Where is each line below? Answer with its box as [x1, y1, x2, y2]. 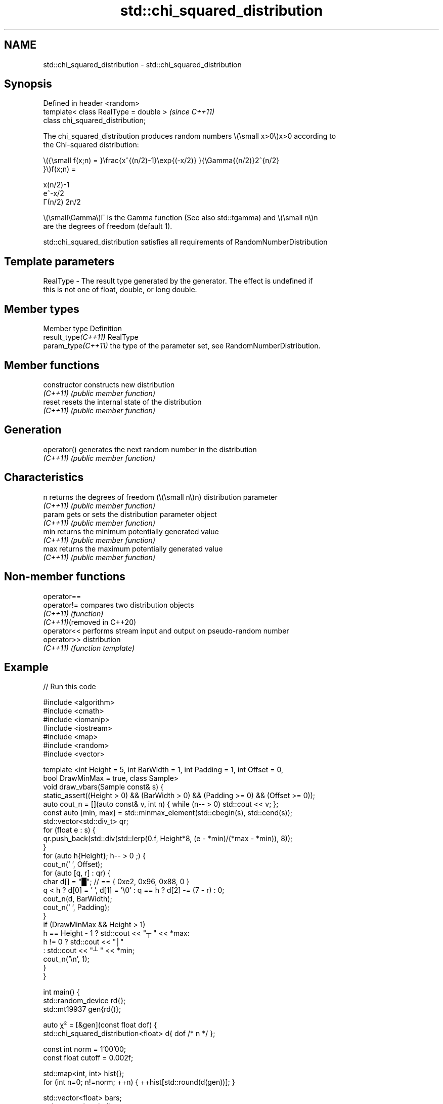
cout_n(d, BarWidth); [43, 894, 112, 903]
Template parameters [4, 255, 115, 268]
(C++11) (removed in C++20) [43, 617, 137, 626]
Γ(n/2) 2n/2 [43, 198, 81, 207]
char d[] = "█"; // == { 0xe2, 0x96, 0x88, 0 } [43, 877, 190, 886]
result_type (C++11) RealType [43, 333, 139, 342]
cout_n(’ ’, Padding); [43, 903, 110, 912]
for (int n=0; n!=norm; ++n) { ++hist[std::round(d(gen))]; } [43, 1078, 235, 1087]
